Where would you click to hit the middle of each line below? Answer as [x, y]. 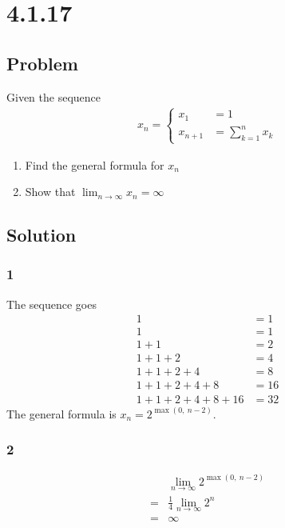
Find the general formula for [95, 164]
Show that [50, 192]
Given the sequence [53, 96]
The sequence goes [51, 304]
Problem [42, 63]
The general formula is [61, 413]
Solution [42, 235]
